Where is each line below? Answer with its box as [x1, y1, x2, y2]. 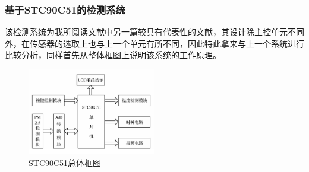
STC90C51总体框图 [29, 156, 102, 168]
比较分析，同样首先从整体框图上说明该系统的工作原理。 [5, 49, 221, 61]
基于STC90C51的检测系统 [5, 2, 125, 17]
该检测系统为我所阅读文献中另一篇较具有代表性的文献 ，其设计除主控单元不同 [5, 26, 304, 38]
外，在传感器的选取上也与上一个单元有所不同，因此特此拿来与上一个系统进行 [5, 37, 304, 49]
